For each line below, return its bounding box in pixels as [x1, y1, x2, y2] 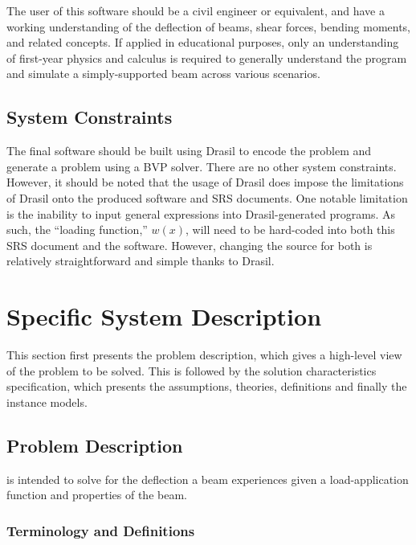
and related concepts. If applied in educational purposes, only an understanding [6, 34, 399, 51]
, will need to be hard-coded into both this [186, 221, 395, 238]
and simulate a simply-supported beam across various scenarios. [6, 65, 320, 82]
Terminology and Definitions [6, 520, 195, 540]
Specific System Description [6, 300, 322, 333]
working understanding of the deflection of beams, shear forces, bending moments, [6, 18, 411, 35]
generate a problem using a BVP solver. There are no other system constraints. [6, 158, 397, 174]
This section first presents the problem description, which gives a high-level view [6, 346, 402, 363]
